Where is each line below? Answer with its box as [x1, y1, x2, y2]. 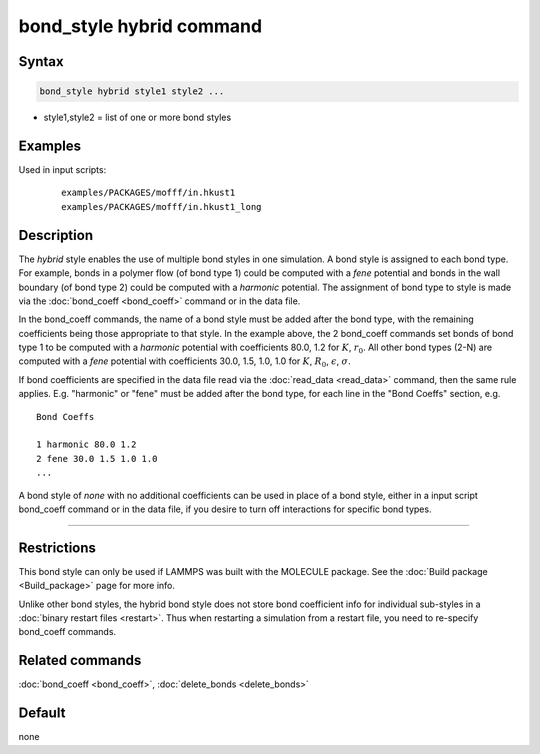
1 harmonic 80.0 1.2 [36, 439, 137, 450]
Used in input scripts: [18, 164, 107, 176]
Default [18, 705, 66, 722]
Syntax [18, 53, 64, 70]
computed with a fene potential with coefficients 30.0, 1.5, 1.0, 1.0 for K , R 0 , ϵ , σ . [18, 355, 351, 370]
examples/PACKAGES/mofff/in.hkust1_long [61, 201, 262, 212]
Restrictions [18, 539, 97, 556]
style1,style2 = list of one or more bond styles [43, 111, 232, 124]
